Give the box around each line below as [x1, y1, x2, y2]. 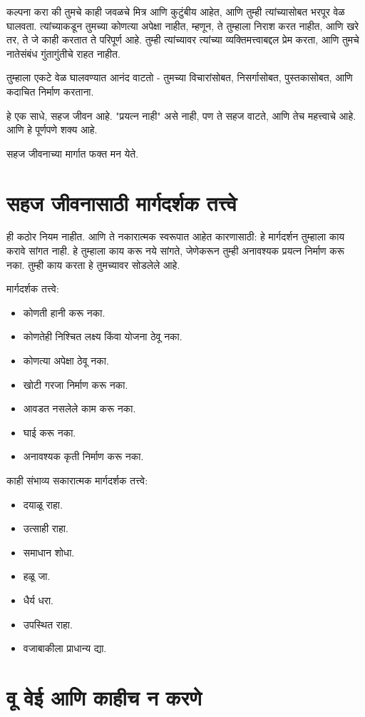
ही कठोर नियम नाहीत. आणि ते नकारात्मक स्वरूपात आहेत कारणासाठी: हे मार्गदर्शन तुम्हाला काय [6, 229, 345, 244]
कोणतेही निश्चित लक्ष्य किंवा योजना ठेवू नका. [23, 329, 182, 344]
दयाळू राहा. [23, 497, 63, 512]
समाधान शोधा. [23, 544, 75, 559]
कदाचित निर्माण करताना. [6, 83, 94, 98]
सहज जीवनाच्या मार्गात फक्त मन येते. [6, 146, 139, 161]
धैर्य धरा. [23, 592, 53, 607]
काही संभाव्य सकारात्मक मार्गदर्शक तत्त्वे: [6, 473, 148, 487]
